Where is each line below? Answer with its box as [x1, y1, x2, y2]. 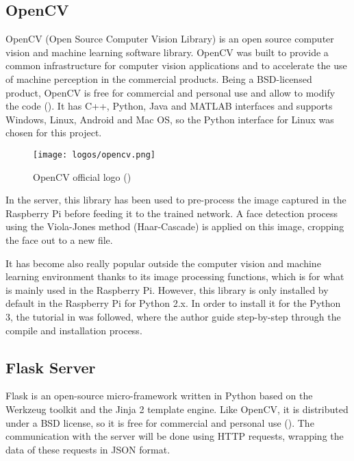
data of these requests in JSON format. [5, 442, 170, 456]
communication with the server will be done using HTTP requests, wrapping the [5, 429, 344, 443]
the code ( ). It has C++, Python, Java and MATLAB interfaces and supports [5, 99, 333, 113]
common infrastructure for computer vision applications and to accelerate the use [5, 58, 347, 73]
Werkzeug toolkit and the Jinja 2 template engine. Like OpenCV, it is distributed [5, 401, 349, 416]
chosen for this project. [5, 125, 102, 140]
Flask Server [5, 356, 96, 377]
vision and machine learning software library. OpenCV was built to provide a [5, 45, 329, 59]
